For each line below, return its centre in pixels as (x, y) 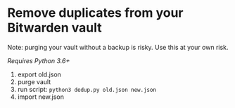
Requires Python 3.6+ (39, 60)
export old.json (39, 74)
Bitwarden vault (55, 28)
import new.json (41, 97)
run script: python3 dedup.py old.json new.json (87, 89)
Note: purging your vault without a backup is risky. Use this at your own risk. (118, 47)
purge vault (34, 81)
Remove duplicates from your (95, 13)
